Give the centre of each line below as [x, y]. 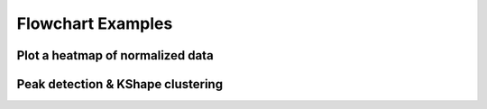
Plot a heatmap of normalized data [115, 55]
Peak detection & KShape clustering [120, 84]
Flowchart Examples [95, 23]
